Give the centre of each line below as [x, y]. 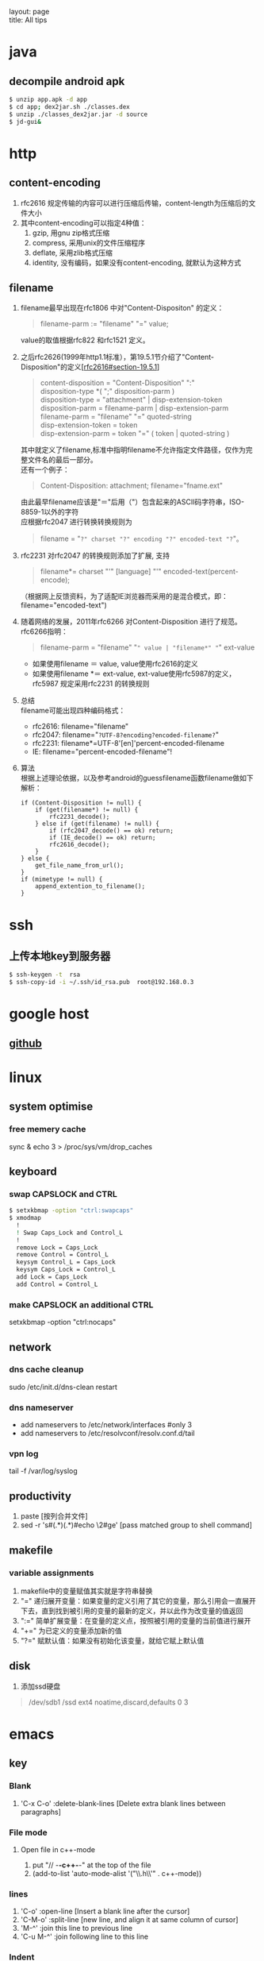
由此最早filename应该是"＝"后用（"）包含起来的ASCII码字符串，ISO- [132, 502]
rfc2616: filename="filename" [80, 727]
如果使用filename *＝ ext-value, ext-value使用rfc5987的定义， [134, 674]
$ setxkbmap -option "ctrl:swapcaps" [71, 1210]
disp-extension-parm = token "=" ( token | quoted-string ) [135, 434]
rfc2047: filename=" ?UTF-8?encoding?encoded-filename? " [125, 735]
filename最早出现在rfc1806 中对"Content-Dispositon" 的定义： [122, 308]
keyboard [33, 1171]
